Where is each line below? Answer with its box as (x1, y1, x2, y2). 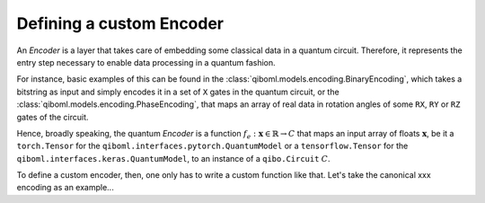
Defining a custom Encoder (16, 13, 225, 33)
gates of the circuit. (16, 111, 89, 122)
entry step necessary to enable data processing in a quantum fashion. (16, 57, 276, 67)
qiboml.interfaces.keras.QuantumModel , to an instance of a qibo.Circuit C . (16, 153, 331, 163)
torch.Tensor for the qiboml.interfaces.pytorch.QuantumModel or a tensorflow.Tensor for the (16, 140, 409, 152)
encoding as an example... (16, 182, 114, 193)
